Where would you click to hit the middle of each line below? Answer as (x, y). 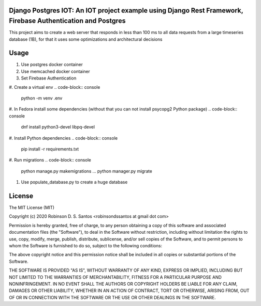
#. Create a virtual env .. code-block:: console (55, 87)
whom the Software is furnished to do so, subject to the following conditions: (86, 245)
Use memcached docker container (56, 71)
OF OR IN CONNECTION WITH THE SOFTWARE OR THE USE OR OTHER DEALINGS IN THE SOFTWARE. (112, 297)
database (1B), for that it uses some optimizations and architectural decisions (86, 39)
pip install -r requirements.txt (50, 149)
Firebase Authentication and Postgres (67, 21)
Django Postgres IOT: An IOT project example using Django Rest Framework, (126, 10)
